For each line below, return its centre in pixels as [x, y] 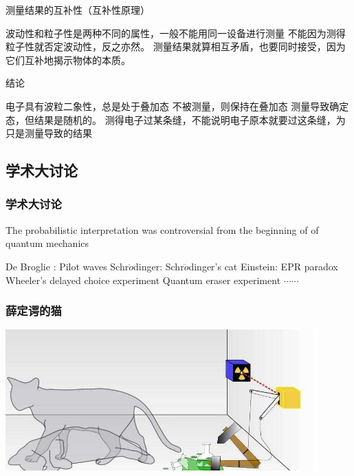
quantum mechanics [47, 243]
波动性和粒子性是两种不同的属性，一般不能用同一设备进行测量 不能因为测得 [176, 33]
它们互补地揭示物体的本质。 [68, 60]
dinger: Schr [159, 266]
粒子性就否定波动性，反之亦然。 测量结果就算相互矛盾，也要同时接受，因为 [176, 46]
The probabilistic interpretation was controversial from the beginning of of [162, 229]
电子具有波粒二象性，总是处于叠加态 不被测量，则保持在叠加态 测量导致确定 [177, 106]
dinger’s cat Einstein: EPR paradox [263, 266]
